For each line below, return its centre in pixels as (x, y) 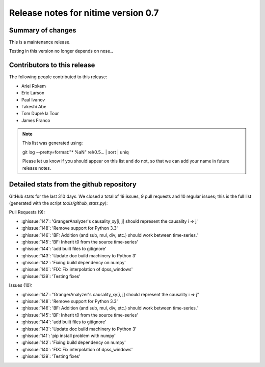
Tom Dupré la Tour (40, 114)
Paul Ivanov (33, 100)
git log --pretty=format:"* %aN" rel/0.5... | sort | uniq (76, 152)
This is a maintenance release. (40, 42)
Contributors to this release (52, 65)
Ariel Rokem (34, 86)
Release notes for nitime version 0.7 (84, 13)
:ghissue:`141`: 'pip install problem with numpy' (68, 336)
